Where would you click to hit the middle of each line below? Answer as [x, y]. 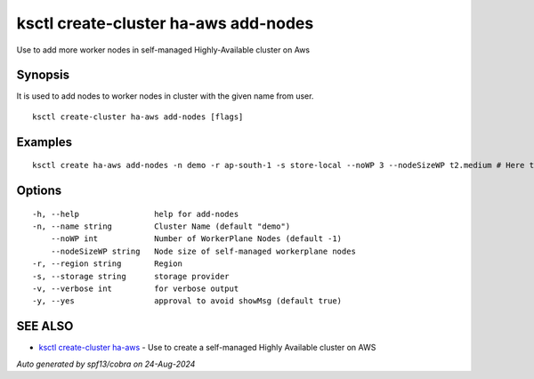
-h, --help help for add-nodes [136, 214]
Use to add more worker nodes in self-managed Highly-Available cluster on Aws [163, 50]
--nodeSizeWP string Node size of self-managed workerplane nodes [203, 251]
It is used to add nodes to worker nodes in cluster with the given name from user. [165, 96]
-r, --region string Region [107, 264]
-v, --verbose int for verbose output [136, 289]
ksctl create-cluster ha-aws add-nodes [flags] [138, 117]
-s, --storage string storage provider [131, 276]
